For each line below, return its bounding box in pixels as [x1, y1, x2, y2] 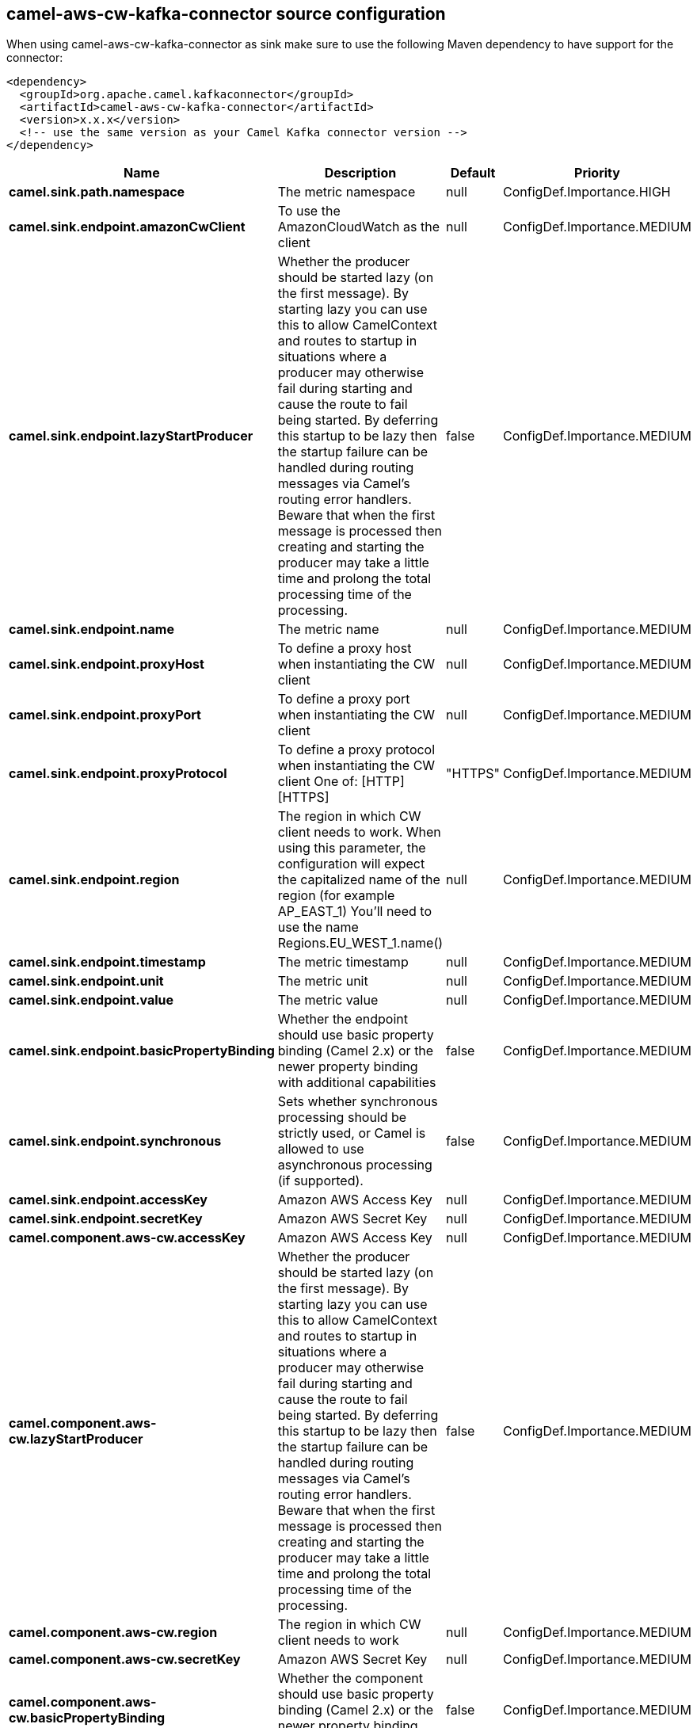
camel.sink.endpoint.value [9, 992, 174, 1009]
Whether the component [277, 1670, 424, 1687]
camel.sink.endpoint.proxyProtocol [9, 765, 227, 782]
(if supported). [277, 1173, 364, 1189]
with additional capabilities [277, 1074, 436, 1091]
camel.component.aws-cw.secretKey [9, 1651, 241, 1668]
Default [450, 165, 496, 181]
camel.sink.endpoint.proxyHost [9, 656, 204, 673]
